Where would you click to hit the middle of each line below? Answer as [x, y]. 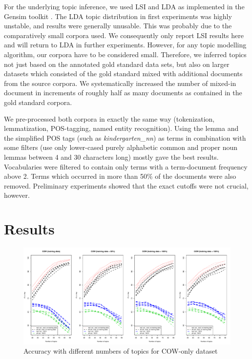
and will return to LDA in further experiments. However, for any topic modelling [125, 45]
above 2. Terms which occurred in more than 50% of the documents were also [120, 176]
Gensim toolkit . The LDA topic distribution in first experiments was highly [118, 16]
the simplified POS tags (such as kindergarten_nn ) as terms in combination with [125, 137]
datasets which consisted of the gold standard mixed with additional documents [123, 74]
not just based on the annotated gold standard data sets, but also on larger [117, 64]
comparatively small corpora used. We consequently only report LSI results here [124, 35]
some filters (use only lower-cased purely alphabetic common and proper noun [121, 147]
